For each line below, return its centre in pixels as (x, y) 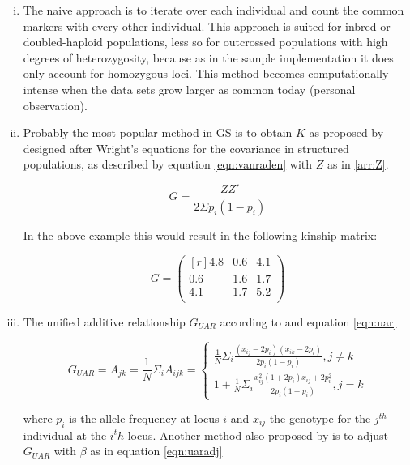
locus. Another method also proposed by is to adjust (258, 435)
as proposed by (346, 132)
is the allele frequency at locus (144, 418)
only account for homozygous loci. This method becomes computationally (206, 73)
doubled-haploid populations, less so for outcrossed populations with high (205, 42)
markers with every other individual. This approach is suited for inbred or (207, 26)
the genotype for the (320, 418)
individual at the (65, 435)
